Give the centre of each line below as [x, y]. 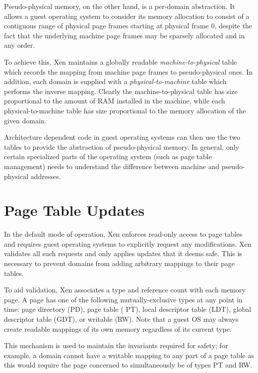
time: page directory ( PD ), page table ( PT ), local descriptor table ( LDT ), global [128, 309]
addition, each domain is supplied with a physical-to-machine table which [115, 81]
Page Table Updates [74, 210]
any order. [20, 45]
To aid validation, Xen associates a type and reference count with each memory [125, 290]
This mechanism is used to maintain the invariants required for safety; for [116, 345]
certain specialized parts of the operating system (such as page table [108, 156]
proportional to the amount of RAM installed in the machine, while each [115, 101]
